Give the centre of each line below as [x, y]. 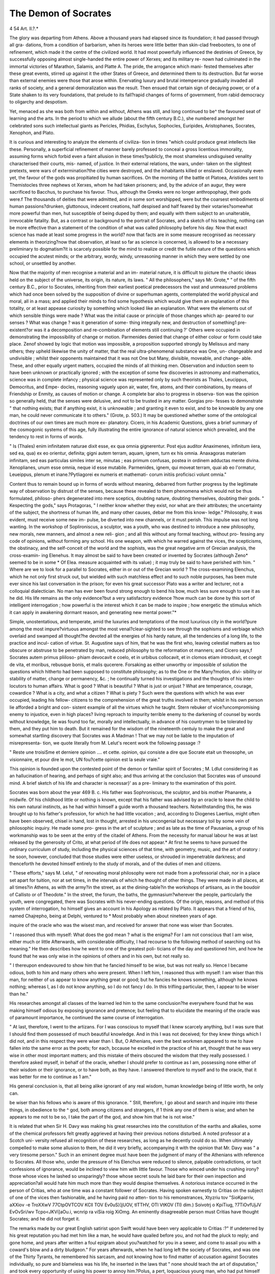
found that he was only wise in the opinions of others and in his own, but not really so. [100, 956]
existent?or [21, 330]
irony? [252, 1169]
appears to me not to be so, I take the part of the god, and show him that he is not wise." [102, 1117]
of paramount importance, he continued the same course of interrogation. [87, 1017]
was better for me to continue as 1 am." [50, 1077]
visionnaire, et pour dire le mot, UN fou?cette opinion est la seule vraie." [85, 759]
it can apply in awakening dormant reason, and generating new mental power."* [93, 612]
